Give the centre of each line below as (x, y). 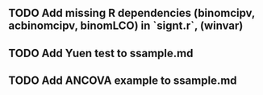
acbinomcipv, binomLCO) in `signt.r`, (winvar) (126, 26)
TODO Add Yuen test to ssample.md (101, 53)
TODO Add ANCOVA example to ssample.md (123, 81)
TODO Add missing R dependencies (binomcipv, (132, 13)
